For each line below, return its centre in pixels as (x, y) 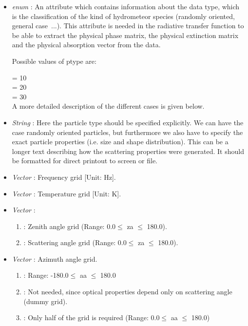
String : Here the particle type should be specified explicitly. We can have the (128, 122)
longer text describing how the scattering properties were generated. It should (128, 151)
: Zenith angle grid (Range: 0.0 (70, 226)
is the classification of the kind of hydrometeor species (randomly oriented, (123, 16)
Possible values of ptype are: (54, 61)
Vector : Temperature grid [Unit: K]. (67, 193)
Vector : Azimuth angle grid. (55, 259)
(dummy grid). (46, 301)
